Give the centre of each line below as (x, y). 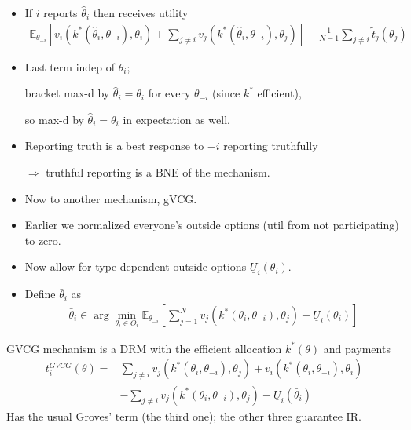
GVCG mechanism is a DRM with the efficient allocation (144, 348)
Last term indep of (70, 66)
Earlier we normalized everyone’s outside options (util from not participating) (212, 225)
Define (40, 294)
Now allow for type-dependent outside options (136, 266)
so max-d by (54, 119)
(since (226, 93)
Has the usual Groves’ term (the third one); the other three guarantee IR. (184, 415)
